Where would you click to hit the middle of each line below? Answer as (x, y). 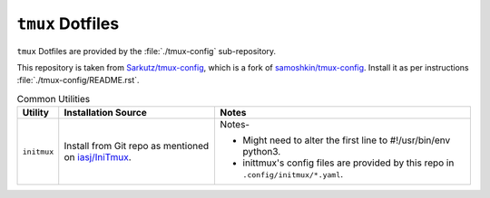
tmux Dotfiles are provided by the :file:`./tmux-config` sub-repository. (147, 51)
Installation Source (105, 113)
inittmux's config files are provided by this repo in (348, 163)
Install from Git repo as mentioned (137, 146)
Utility (36, 113)
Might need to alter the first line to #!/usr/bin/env (347, 140)
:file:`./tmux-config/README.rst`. (78, 80)
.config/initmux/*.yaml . (293, 174)
